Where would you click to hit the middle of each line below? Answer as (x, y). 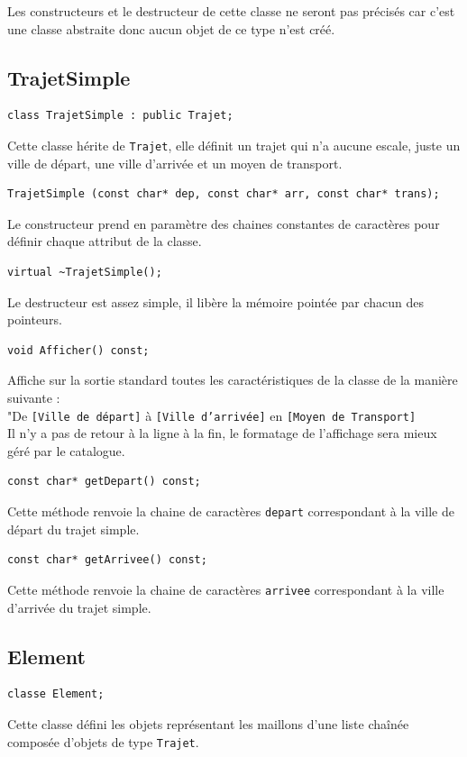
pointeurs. (35, 319)
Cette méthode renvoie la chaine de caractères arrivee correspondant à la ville (226, 589)
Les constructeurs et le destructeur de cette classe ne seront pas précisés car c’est (231, 11)
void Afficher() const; (78, 350)
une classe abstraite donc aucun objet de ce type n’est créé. (171, 28)
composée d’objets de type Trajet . (103, 741)
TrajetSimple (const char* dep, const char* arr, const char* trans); (224, 194)
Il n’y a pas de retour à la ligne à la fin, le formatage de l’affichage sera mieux (222, 433)
